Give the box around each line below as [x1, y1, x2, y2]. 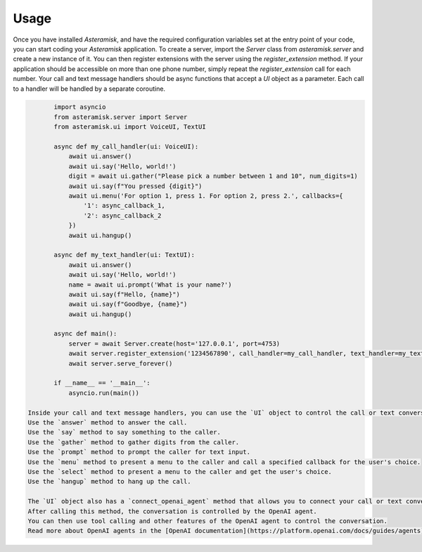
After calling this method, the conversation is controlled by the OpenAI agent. [27, 507, 318, 515]
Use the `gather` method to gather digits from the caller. [27, 438, 240, 446]
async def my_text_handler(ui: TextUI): [53, 251, 195, 259]
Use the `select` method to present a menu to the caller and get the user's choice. [27, 468, 332, 475]
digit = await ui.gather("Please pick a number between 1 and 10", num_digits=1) [68, 172, 358, 180]
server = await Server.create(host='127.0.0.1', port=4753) [68, 339, 281, 348]
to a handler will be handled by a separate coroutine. [13, 84, 165, 93]
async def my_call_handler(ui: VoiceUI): [53, 143, 199, 151]
